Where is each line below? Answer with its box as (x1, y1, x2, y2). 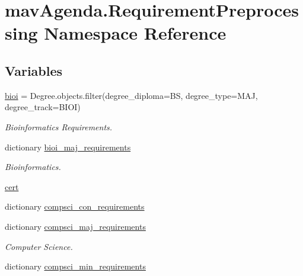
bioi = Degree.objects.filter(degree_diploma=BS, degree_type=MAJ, (5, 89, 258, 101)
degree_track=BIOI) (5, 101, 81, 113)
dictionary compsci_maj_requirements (5, 220, 146, 232)
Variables (5, 61, 63, 79)
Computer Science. (5, 240, 73, 252)
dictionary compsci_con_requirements (5, 200, 145, 213)
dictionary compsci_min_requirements (5, 260, 146, 272)
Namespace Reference (44, 21, 227, 45)
